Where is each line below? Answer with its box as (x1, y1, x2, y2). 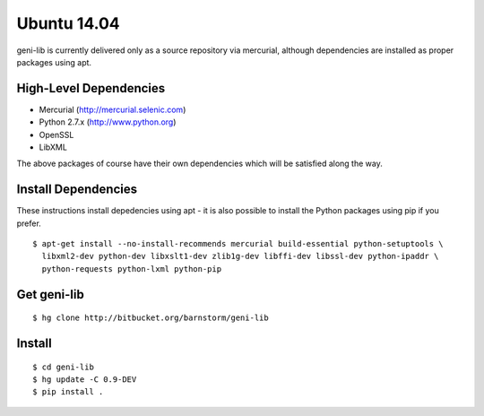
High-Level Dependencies (16, 81, 166, 96)
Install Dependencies (16, 182, 138, 197)
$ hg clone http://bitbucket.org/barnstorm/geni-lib (32, 313, 269, 323)
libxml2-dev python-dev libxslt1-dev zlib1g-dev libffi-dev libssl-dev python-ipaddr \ (41, 251, 439, 262)
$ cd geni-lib (32, 361, 94, 372)
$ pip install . (32, 386, 104, 397)
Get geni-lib (16, 287, 84, 302)
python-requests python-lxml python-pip (41, 264, 222, 273)
